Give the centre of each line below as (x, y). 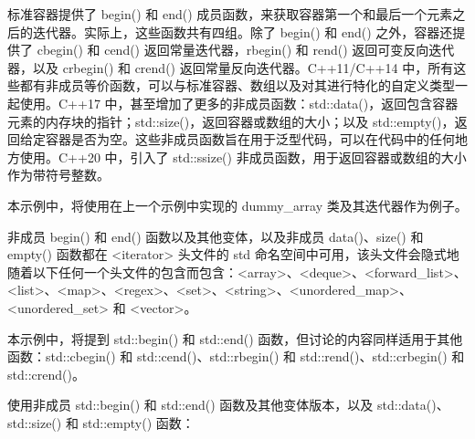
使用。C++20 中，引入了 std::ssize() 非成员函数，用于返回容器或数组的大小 (243, 157)
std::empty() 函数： (138, 422)
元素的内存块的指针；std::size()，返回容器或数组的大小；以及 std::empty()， (231, 121)
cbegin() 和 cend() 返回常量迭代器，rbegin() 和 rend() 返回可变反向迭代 (246, 50)
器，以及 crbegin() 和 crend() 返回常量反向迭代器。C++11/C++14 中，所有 (231, 67)
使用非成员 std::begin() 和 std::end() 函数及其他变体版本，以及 (190, 405)
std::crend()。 (46, 374)
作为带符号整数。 (58, 175)
